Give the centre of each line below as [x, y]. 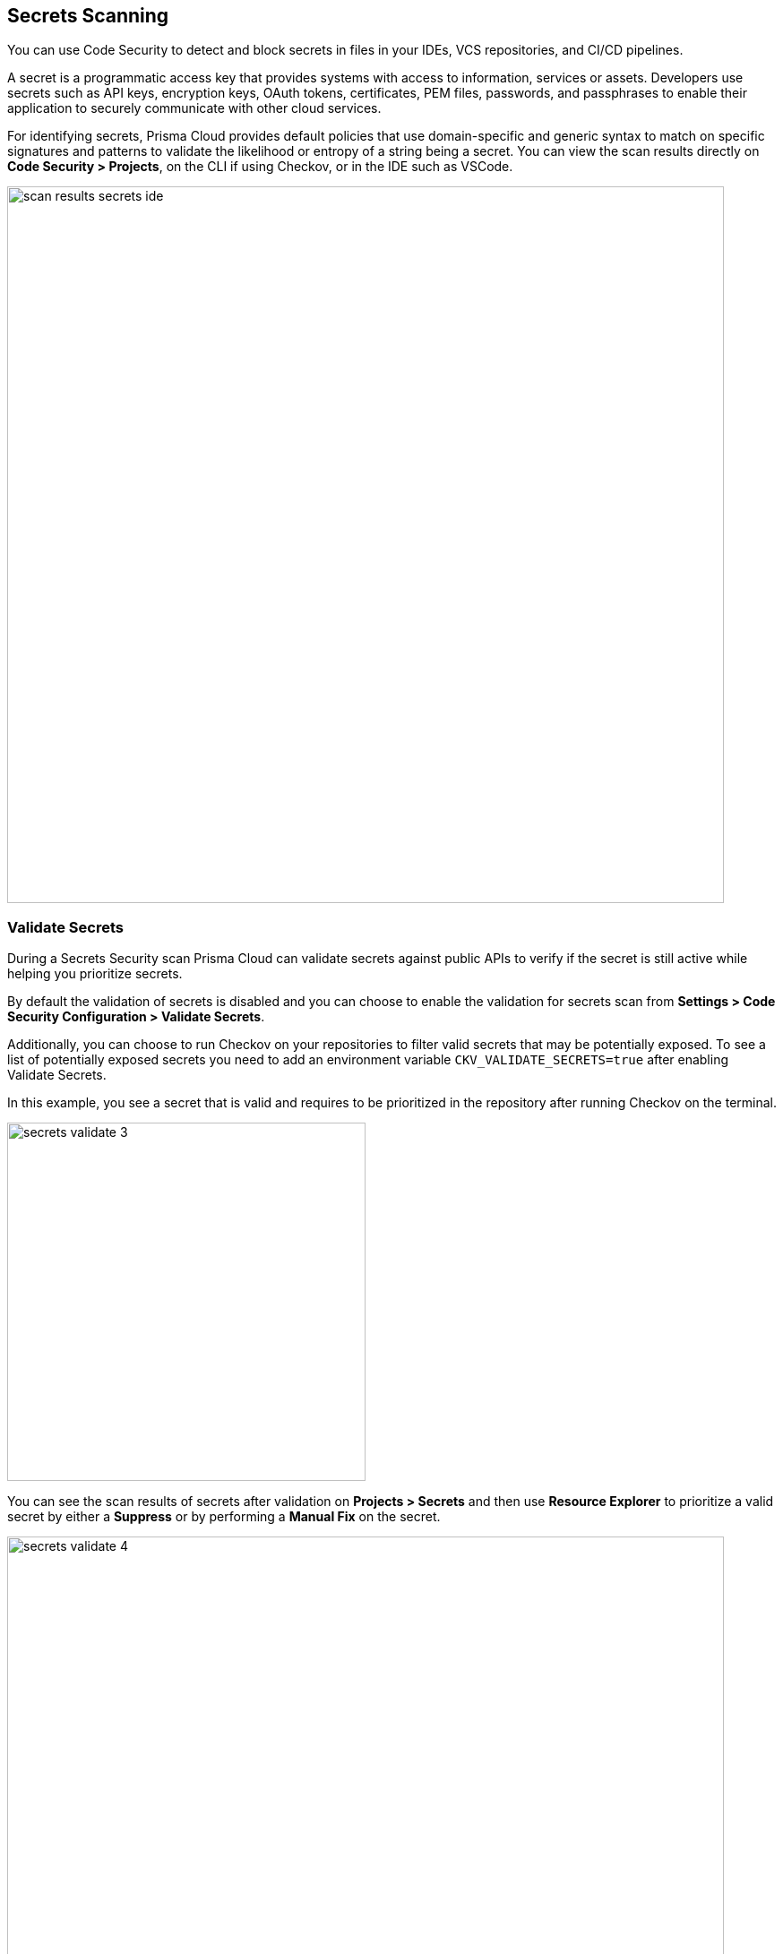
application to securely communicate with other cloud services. [194, 108]
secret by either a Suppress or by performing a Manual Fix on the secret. [224, 1517]
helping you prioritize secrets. [95, 974]
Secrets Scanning [88, 16]
